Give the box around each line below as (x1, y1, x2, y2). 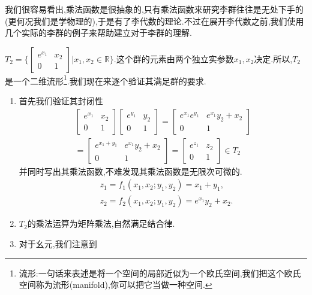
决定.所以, (254, 52, 293, 65)
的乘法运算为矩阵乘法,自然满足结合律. (27, 217, 175, 230)
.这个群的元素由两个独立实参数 (113, 52, 234, 65)
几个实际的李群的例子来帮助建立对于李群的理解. (5, 26, 192, 39)
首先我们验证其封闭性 (19, 95, 103, 107)
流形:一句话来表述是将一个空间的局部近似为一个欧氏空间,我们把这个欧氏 (19, 266, 301, 279)
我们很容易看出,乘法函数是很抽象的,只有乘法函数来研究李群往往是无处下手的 (5, 3, 304, 15)
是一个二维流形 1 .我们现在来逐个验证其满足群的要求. (5, 72, 206, 87)
